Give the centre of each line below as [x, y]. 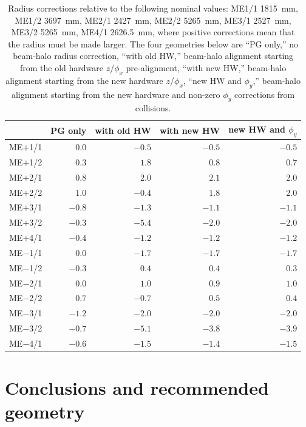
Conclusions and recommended [137, 388]
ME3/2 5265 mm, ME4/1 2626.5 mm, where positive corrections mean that [153, 32]
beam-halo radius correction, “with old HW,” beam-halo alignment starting [153, 56]
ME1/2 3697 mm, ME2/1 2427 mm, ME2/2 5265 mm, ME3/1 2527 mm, [153, 20]
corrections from [264, 94]
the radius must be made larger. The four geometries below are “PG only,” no [153, 43]
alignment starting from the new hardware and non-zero [116, 94]
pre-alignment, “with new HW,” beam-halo [206, 67]
